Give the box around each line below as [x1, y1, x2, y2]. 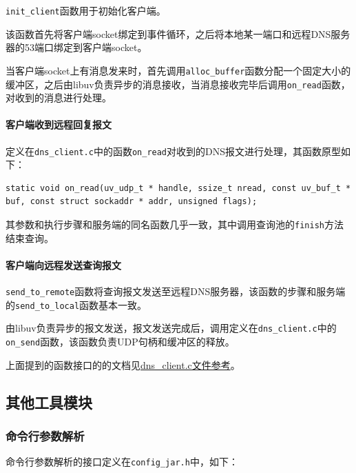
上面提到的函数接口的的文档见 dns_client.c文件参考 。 [6, 357, 240, 372]
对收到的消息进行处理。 [6, 90, 112, 105]
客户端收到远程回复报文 [6, 117, 112, 132]
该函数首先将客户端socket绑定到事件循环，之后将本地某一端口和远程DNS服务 [6, 26, 350, 41]
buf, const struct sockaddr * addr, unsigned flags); [6, 197, 258, 207]
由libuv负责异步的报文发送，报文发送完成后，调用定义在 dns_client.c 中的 [6, 321, 337, 335]
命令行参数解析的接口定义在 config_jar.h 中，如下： [6, 454, 238, 469]
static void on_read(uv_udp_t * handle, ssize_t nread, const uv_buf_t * [6, 183, 351, 193]
